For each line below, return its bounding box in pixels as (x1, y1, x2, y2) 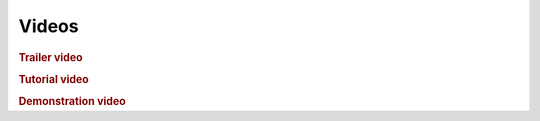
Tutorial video (18, 72, 89, 86)
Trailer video (18, 50, 83, 64)
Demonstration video (18, 95, 126, 109)
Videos (18, 15, 79, 37)
